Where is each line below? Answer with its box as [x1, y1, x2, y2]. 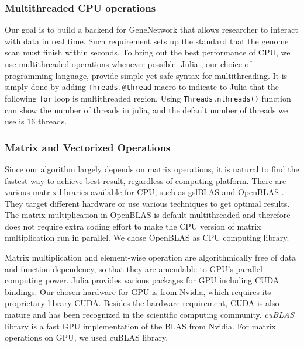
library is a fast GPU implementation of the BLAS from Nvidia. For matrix [5, 320, 276, 332]
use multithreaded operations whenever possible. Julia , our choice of [5, 58, 251, 70]
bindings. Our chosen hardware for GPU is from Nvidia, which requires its [5, 285, 271, 297]
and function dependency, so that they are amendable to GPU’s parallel [5, 262, 262, 275]
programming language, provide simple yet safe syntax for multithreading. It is [5, 69, 288, 81]
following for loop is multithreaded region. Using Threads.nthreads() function [5, 92, 291, 104]
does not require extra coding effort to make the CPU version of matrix [5, 220, 261, 232]
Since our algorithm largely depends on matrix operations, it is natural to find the [5, 162, 299, 175]
